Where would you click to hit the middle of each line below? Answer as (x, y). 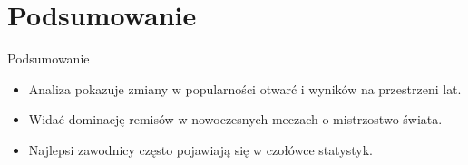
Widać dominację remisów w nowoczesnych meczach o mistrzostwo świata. (235, 119)
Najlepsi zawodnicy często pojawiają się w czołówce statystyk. (200, 149)
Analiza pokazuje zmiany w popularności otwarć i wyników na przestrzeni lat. (245, 88)
